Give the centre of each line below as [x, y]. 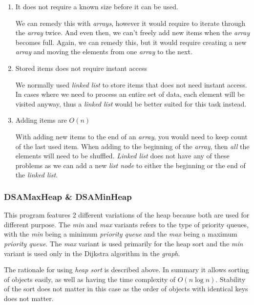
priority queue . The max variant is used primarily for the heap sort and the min [124, 243]
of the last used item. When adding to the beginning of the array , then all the [132, 146]
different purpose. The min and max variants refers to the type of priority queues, [126, 224]
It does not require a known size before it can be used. [97, 6]
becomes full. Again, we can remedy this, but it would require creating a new [131, 42]
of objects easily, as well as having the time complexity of [90, 279]
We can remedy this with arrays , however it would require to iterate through [130, 23]
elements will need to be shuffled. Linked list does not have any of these [122, 156]
